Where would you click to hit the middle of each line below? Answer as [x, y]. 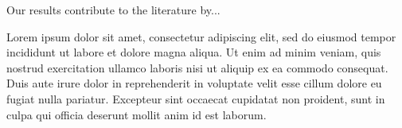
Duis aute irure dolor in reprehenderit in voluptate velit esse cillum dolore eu [194, 83]
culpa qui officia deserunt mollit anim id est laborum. [137, 114]
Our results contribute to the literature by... [113, 10]
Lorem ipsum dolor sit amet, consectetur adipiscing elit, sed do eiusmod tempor [201, 36]
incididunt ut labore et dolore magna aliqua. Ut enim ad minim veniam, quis [194, 52]
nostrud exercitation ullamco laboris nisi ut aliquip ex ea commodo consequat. [197, 67]
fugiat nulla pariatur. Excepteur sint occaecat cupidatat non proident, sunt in [196, 98]
